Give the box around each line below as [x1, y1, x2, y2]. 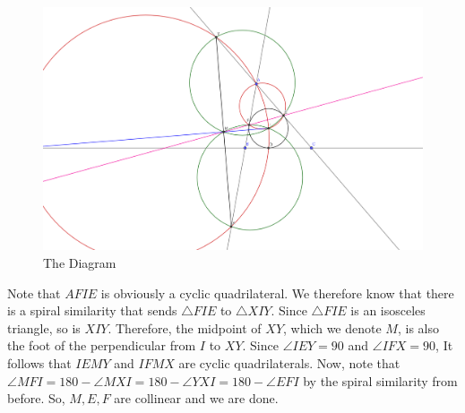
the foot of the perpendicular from [7, 336, 196, 355]
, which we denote [283, 318, 382, 337]
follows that [7, 354, 72, 373]
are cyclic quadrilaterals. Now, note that [178, 354, 400, 373]
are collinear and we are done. [114, 389, 279, 408]
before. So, [7, 389, 65, 408]
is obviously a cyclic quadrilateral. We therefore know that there [100, 283, 454, 302]
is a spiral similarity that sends [7, 301, 177, 320]
